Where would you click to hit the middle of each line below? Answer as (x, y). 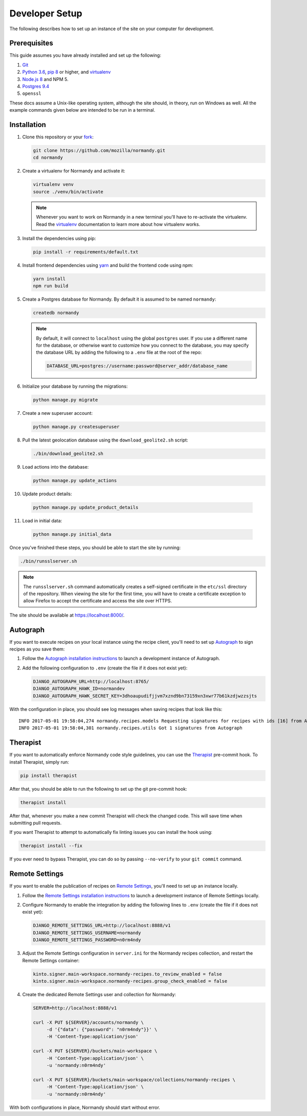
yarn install (49, 279)
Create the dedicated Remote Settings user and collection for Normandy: (99, 994)
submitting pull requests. (36, 823)
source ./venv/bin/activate (68, 192)
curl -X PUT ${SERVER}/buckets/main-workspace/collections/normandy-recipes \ (134, 1080)
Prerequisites (31, 43)
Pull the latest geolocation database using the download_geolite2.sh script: (105, 440)
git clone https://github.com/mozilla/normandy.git (99, 151)
